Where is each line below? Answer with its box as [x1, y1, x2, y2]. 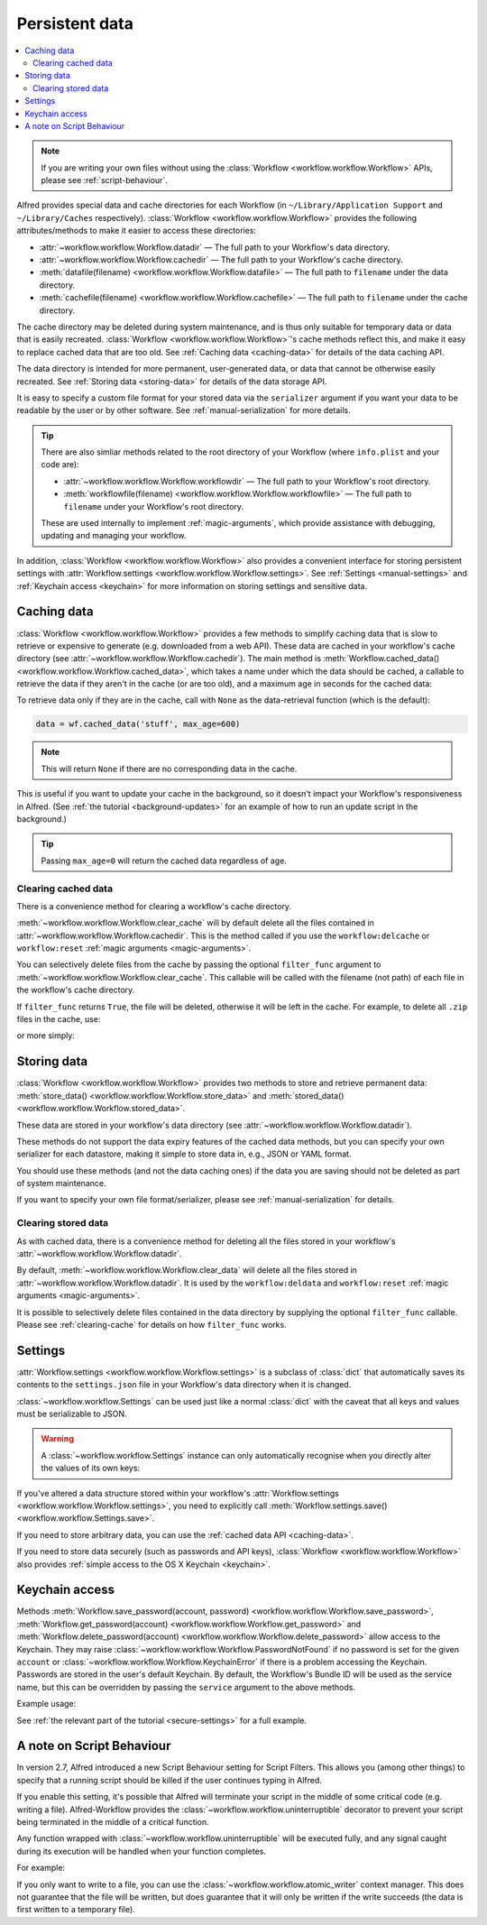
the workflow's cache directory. [16, 984, 135, 996]
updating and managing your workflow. [41, 530, 187, 541]
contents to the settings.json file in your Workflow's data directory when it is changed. [16, 1379, 352, 1390]
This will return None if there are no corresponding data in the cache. [41, 763, 298, 774]
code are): [41, 459, 80, 470]
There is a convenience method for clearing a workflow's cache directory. [16, 900, 292, 911]
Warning [41, 1433, 74, 1444]
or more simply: [16, 1030, 76, 1041]
